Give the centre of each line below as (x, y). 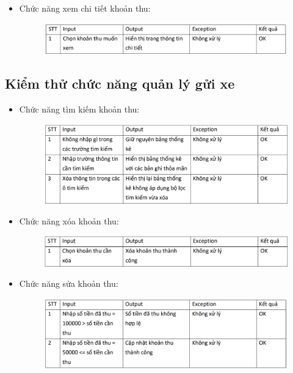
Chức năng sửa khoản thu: (69, 283)
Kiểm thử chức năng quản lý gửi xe (120, 83)
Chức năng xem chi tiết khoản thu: (85, 8)
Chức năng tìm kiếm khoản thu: (79, 109)
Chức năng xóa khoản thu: (69, 220)
